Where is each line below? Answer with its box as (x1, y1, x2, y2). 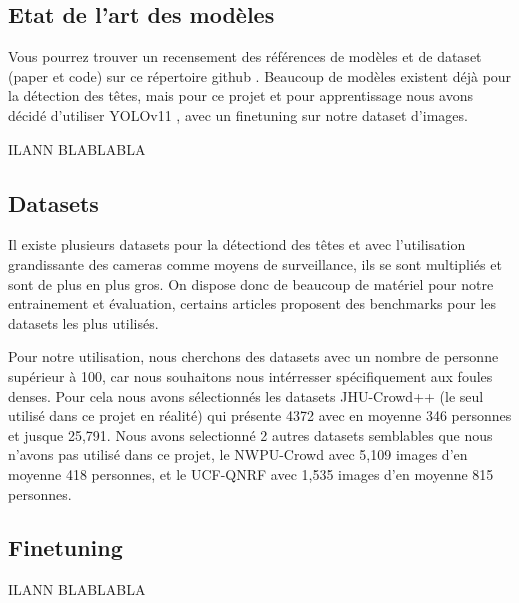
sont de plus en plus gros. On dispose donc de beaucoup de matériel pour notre (8, 273, 494, 294)
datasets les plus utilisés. (8, 312, 159, 333)
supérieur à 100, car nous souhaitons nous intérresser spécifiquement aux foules (8, 365, 493, 386)
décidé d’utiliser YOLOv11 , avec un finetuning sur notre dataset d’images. (8, 104, 468, 125)
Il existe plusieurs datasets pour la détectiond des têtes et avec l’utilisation (8, 234, 466, 255)
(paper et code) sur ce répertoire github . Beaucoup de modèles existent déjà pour (8, 65, 512, 86)
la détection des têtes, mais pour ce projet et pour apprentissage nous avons (8, 85, 473, 106)
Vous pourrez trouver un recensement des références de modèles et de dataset (8, 46, 482, 67)
